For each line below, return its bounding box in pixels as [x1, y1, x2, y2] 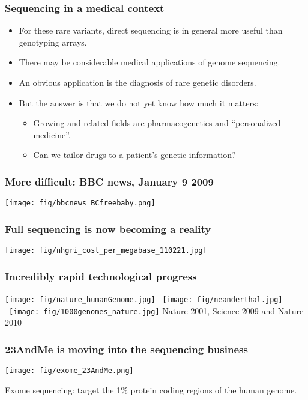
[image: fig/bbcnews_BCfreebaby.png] [5, 199, 156, 208]
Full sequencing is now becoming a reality [5, 221, 211, 236]
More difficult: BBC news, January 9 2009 [5, 174, 214, 189]
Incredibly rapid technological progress [5, 268, 197, 283]
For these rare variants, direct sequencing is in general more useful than [19, 24, 283, 37]
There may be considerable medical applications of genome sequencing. [19, 56, 280, 68]
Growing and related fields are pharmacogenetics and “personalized [33, 117, 281, 129]
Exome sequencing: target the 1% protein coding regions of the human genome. [5, 383, 297, 396]
